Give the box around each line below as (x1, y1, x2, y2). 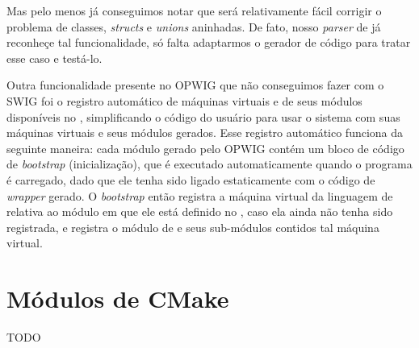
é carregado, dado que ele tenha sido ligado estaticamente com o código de (6, 171, 375, 188)
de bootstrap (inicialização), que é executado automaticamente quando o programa (6, 155, 413, 172)
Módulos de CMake (6, 282, 229, 315)
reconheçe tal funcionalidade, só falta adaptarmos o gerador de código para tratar (6, 34, 411, 51)
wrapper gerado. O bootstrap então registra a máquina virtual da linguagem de (6, 187, 393, 204)
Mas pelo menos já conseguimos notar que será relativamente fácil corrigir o (6, 2, 382, 19)
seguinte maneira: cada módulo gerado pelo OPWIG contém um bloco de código (6, 139, 404, 156)
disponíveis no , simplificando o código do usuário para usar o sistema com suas (6, 108, 400, 125)
